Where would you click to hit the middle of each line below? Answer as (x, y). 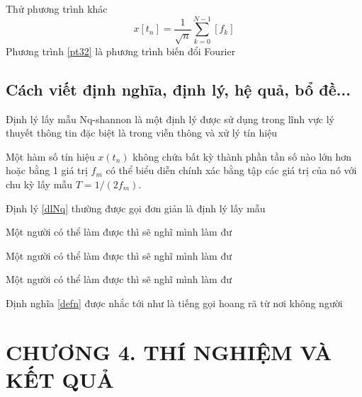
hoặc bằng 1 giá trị (47, 170)
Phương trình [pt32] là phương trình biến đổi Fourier (121, 51)
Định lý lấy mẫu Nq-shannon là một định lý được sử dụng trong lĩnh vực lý (170, 119)
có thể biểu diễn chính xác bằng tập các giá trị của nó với (231, 170)
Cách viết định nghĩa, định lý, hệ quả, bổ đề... (178, 89)
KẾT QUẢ (60, 379)
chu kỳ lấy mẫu (39, 184)
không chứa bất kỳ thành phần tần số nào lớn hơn (242, 156)
